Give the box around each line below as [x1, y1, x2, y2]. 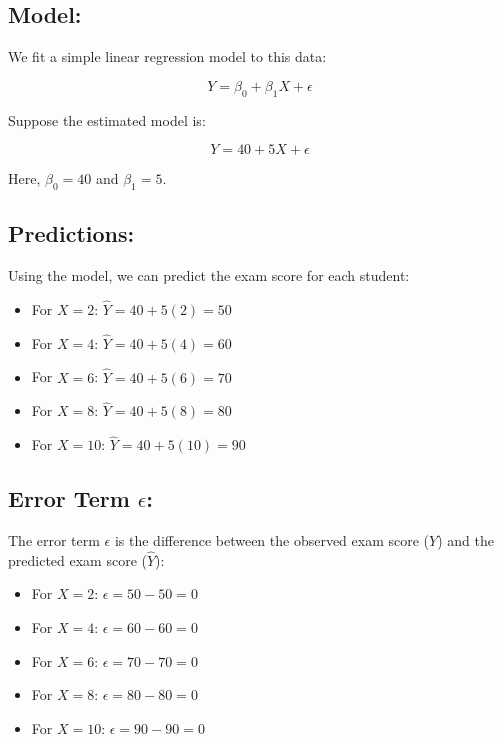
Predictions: [8, 218, 135, 249]
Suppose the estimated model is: [8, 109, 206, 130]
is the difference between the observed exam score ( [114, 530, 430, 551]
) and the [437, 530, 494, 551]
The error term [8, 530, 100, 551]
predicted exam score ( [8, 549, 147, 570]
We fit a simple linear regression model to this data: [8, 46, 327, 67]
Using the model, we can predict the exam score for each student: [8, 265, 410, 286]
